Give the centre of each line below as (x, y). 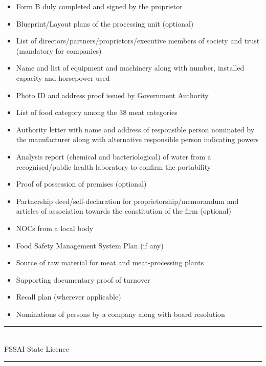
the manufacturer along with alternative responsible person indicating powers (137, 139)
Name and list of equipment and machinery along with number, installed (130, 68)
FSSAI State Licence (37, 349)
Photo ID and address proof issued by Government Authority (112, 95)
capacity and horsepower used (63, 77)
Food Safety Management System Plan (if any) (90, 245)
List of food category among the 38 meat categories (97, 112)
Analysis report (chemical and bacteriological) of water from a (114, 156)
